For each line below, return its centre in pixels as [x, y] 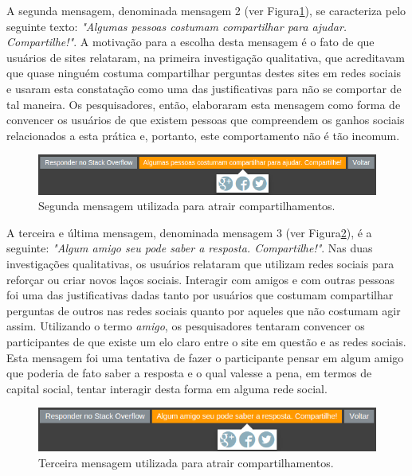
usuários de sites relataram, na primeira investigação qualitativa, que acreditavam [206, 57]
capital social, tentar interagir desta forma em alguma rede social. [167, 388]
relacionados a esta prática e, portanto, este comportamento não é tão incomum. [203, 135]
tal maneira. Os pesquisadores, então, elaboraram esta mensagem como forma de [204, 104]
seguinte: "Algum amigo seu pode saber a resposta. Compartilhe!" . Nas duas [190, 248]
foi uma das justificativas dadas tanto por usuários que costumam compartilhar [200, 295]
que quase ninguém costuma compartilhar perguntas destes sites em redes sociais [204, 73]
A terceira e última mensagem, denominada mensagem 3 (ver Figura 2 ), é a [189, 232]
